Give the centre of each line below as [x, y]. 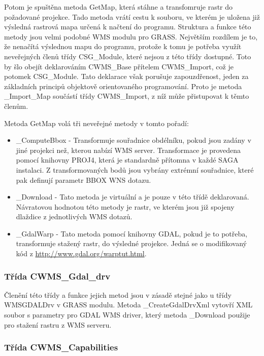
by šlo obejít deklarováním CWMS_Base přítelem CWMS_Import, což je [119, 66]
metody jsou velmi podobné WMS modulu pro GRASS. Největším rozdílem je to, [131, 36]
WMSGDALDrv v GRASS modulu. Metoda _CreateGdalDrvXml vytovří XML [128, 305]
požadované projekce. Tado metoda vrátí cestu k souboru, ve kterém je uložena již [132, 16]
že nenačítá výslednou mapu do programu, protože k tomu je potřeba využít [123, 46]
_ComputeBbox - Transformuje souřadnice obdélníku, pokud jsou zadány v [134, 140]
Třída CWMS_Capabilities [61, 347]
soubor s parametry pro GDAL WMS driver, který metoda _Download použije [127, 315]
